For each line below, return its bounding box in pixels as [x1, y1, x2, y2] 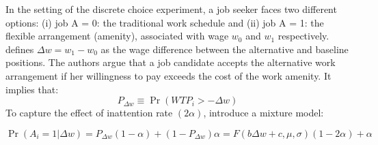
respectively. [278, 29, 329, 43]
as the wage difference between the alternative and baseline [100, 42, 349, 56]
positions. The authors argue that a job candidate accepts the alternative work [5, 55, 336, 69]
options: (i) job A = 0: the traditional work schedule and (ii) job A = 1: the [5, 15, 324, 29]
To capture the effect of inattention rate [5, 106, 173, 120]
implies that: [5, 82, 59, 96]
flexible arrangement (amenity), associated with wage [5, 29, 229, 43]
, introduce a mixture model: [203, 106, 324, 120]
